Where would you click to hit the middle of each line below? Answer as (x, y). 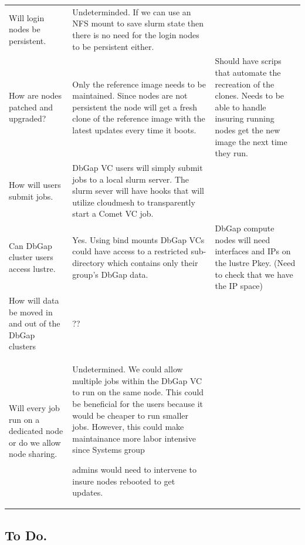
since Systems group (109, 450)
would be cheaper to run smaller (131, 415)
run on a (24, 419)
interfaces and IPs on (253, 251)
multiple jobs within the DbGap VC (137, 380)
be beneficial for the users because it (138, 403)
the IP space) (239, 286)
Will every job (34, 408)
